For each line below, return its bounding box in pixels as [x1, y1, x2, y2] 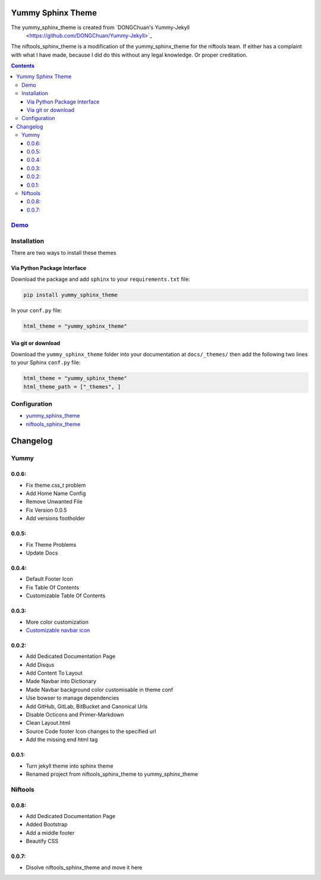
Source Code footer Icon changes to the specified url [26, 728, 156, 735]
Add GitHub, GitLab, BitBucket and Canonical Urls [26, 703, 148, 710]
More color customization [26, 618, 89, 625]
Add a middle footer [26, 829, 75, 836]
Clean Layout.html [26, 719, 71, 726]
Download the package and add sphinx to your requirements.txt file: [11, 275, 190, 283]
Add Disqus [26, 661, 55, 668]
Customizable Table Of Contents [26, 592, 106, 599]
